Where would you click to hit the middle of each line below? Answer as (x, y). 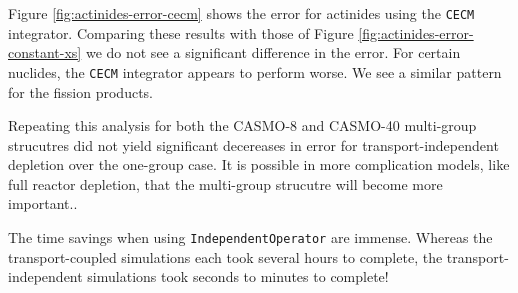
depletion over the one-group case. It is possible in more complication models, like (259, 164)
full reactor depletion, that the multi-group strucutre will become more (225, 183)
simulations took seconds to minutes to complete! (238, 276)
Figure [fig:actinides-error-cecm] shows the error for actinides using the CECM (241, 13)
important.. (43, 203)
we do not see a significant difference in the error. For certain (273, 52)
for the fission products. (80, 91)
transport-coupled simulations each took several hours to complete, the (225, 256)
